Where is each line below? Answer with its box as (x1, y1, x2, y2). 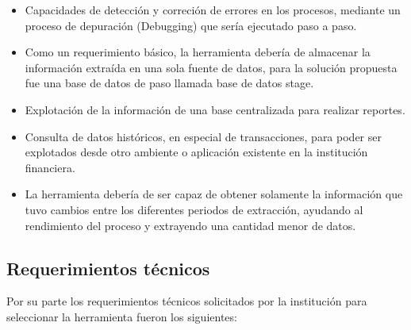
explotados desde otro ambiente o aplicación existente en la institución (25, 144, 368, 160)
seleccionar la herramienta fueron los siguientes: (6, 308, 237, 324)
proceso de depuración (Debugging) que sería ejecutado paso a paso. (25, 17, 357, 33)
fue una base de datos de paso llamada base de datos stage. (25, 75, 314, 91)
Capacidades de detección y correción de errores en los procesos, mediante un (25, 2, 401, 17)
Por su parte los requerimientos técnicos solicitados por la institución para (6, 293, 367, 309)
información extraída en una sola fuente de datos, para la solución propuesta (25, 59, 398, 75)
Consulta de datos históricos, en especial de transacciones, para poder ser (25, 128, 382, 144)
